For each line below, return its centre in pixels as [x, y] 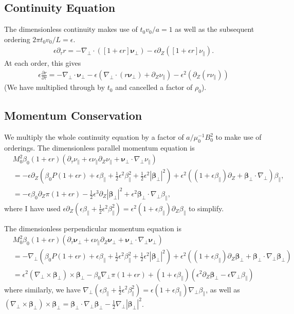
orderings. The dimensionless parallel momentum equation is [99, 147]
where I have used [32, 208]
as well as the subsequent [215, 29]
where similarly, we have [42, 289]
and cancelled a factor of [154, 87]
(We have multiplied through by [55, 87]
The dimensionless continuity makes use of [71, 29]
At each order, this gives [43, 63]
